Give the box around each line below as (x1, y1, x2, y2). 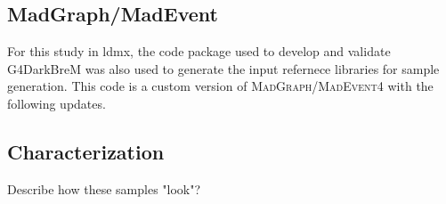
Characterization (7, 137, 165, 165)
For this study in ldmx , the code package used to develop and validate (7, 42, 391, 61)
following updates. (7, 94, 106, 112)
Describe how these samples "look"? (7, 179, 201, 198)
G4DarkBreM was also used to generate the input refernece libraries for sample (7, 59, 440, 78)
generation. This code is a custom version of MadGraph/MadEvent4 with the (7, 77, 434, 95)
